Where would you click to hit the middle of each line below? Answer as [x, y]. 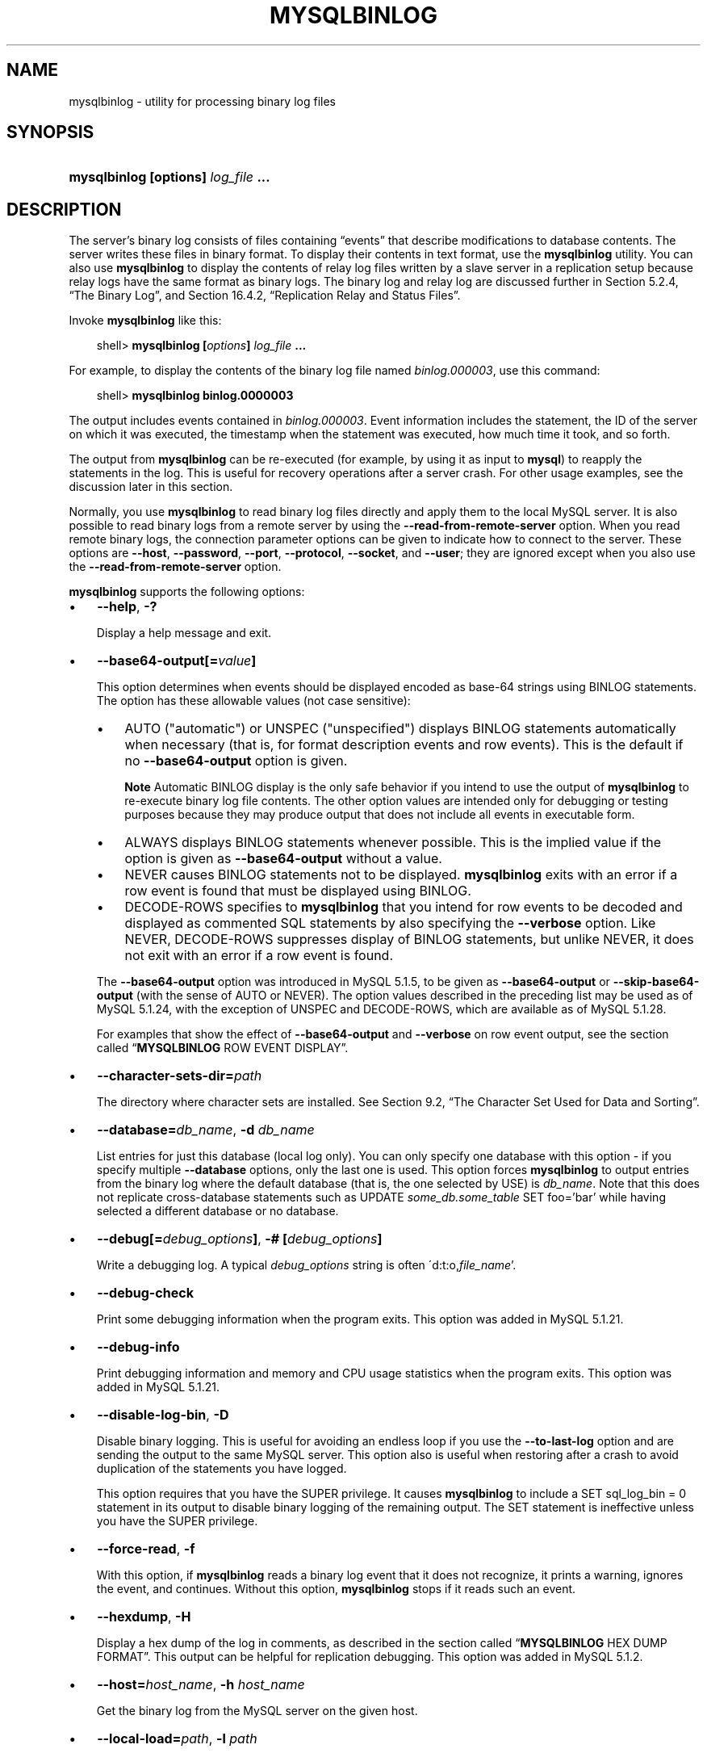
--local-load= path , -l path [177, 1739]
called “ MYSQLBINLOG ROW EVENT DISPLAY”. [222, 1048]
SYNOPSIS [50, 132]
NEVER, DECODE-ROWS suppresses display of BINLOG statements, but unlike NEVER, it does [409, 939]
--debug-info [138, 1347]
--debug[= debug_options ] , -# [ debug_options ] [240, 1239]
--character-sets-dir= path [180, 1076]
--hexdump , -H [144, 1617]
